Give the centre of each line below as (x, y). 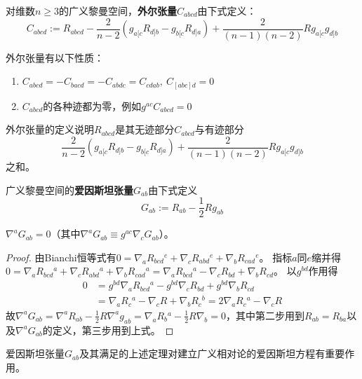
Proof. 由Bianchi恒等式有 (61, 257)
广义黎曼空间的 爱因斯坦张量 (69, 189)
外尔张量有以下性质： (55, 57)
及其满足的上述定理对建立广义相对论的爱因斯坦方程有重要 (212, 353)
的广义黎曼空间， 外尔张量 (118, 11)
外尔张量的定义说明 (50, 129)
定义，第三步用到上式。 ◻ (113, 330)
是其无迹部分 (145, 129)
